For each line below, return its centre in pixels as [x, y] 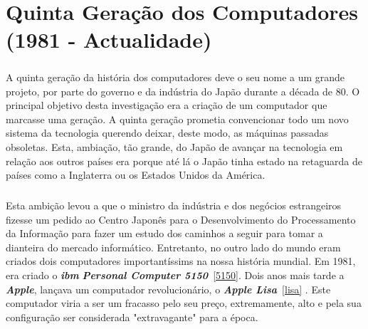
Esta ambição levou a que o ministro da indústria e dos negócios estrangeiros [174, 205]
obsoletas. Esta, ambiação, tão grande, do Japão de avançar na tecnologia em [174, 146]
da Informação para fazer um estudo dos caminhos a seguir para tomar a [164, 233]
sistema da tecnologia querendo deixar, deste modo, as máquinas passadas [167, 133]
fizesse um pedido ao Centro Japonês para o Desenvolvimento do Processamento [181, 219]
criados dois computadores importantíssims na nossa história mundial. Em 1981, [181, 261]
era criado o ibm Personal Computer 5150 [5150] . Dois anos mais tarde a [175, 275]
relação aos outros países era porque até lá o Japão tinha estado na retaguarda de [184, 161]
